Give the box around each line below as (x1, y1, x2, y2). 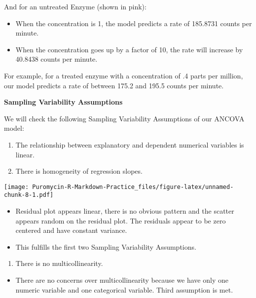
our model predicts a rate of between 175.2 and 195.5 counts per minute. (4, 80, 224, 90)
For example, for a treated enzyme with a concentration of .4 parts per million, (4, 70, 243, 80)
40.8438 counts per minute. (15, 54, 98, 64)
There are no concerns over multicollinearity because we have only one (15, 275, 228, 285)
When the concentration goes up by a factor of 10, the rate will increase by (15, 44, 243, 54)
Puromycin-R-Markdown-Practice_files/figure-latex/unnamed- (32, 183, 234, 190)
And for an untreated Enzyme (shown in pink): (4, 1, 146, 11)
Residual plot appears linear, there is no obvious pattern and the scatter (15, 206, 234, 216)
